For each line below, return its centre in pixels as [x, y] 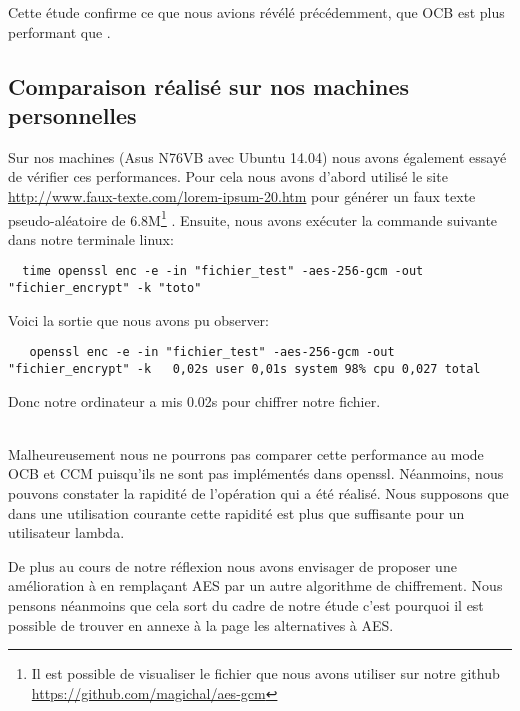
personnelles [72, 114]
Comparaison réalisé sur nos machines [209, 85]
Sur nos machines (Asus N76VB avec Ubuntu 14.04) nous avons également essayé [257, 156]
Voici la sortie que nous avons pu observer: [138, 319]
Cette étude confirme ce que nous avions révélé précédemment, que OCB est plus [256, 12]
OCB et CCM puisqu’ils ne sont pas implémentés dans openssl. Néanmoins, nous [256, 473]
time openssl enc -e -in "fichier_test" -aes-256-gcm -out [223, 271]
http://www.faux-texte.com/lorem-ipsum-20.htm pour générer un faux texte [242, 195]
